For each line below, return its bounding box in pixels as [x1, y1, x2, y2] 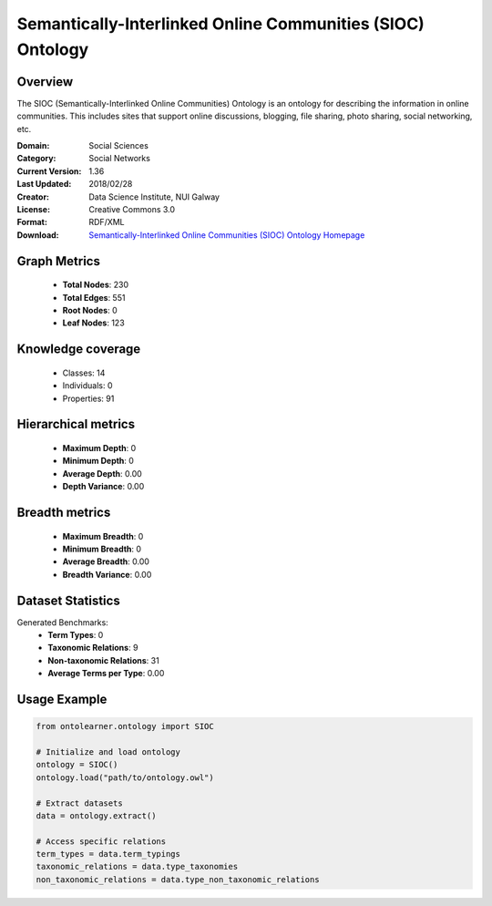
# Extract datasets [36, 798, 123, 808]
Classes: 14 [62, 367, 106, 378]
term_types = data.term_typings [36, 849, 181, 860]
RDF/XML [88, 217, 125, 228]
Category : [16, 153, 56, 164]
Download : [16, 229, 59, 241]
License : [16, 203, 50, 214]
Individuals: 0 [62, 380, 113, 391]
